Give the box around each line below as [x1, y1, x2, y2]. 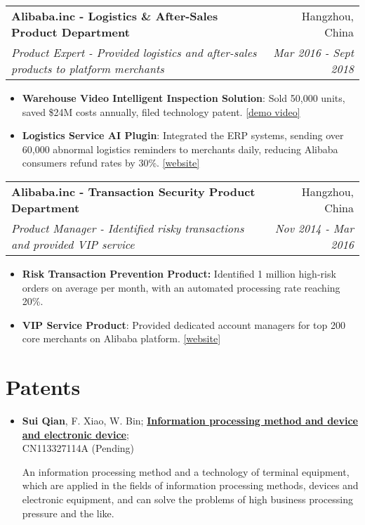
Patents [6, 372, 81, 401]
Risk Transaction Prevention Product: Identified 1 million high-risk [22, 266, 336, 280]
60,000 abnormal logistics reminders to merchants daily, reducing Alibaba [22, 141, 338, 156]
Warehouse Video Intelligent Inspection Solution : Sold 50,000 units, [22, 91, 345, 105]
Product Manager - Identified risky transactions [11, 219, 244, 236]
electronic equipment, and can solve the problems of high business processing [22, 492, 353, 507]
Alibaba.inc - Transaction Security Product [11, 183, 255, 200]
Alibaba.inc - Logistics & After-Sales [11, 8, 218, 24]
